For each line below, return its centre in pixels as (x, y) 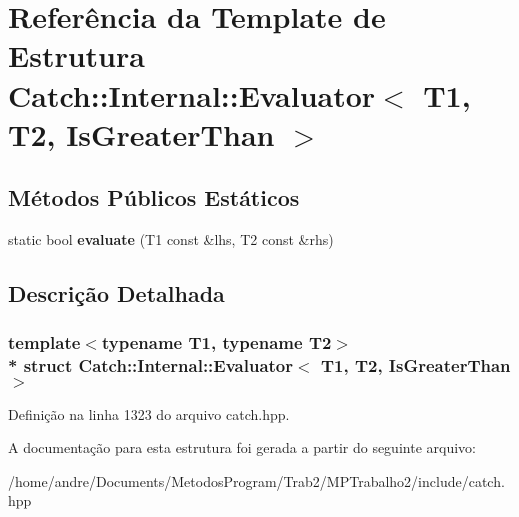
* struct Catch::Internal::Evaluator (151, 365)
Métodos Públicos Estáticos (154, 197)
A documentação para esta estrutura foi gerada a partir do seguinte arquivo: (242, 447)
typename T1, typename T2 (216, 342)
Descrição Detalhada (116, 293)
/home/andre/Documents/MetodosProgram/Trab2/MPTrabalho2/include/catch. (256, 480)
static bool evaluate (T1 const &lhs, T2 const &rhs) (171, 239)
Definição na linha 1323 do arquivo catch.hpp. (149, 413)
